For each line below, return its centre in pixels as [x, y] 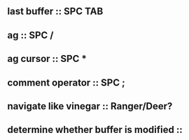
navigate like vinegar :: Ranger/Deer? [90, 106]
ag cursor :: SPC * [47, 59]
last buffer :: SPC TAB [55, 11]
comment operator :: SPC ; [66, 83]
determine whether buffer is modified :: [95, 130]
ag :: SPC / [30, 35]
